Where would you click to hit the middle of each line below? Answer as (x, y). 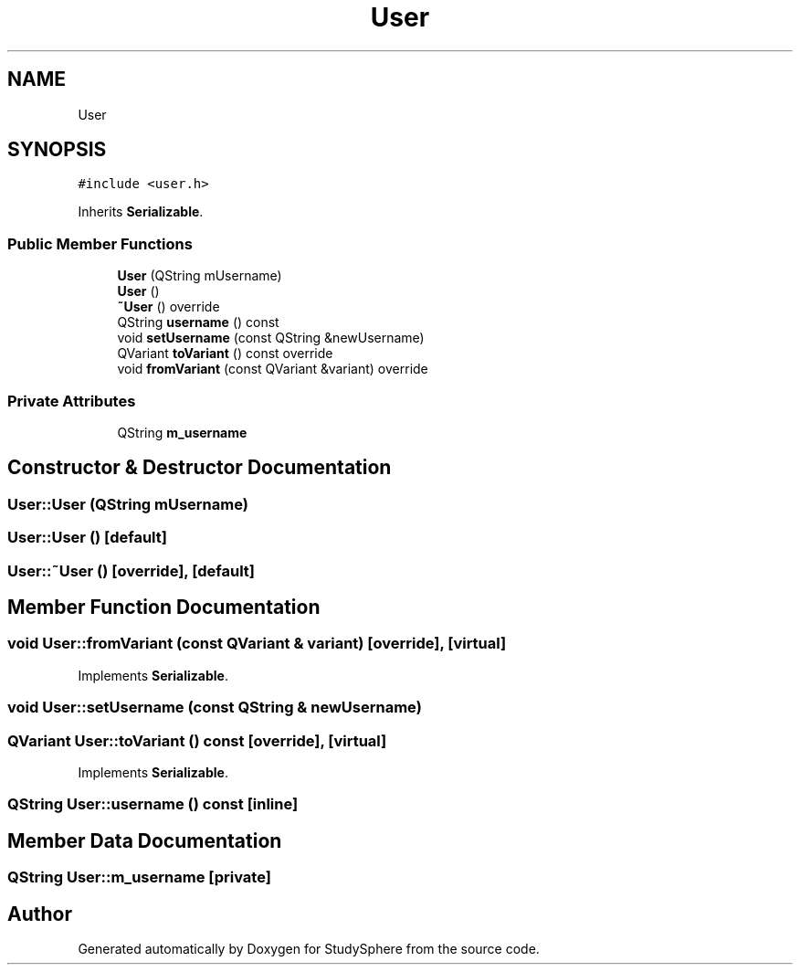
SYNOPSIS (57, 150)
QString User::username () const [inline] (153, 804)
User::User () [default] (87, 538)
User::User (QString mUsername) (128, 504)
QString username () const (198, 322)
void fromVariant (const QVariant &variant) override (273, 369)
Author (40, 914)
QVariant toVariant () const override (225, 354)
